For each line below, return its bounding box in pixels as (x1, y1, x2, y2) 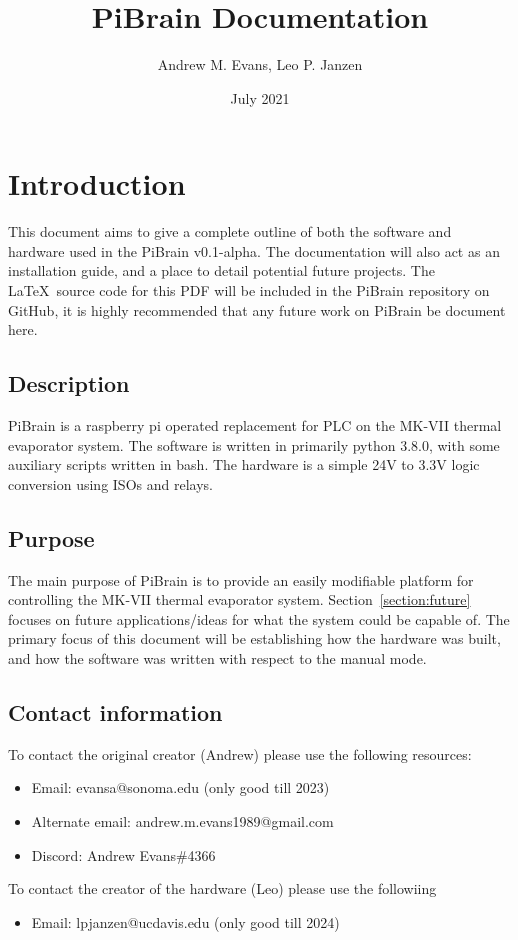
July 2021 (230, 87, 290, 108)
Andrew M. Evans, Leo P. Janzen (157, 54, 363, 75)
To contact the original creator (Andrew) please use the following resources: (8, 743, 472, 764)
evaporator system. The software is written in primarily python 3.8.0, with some (8, 434, 500, 455)
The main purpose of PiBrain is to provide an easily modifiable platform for (8, 569, 474, 590)
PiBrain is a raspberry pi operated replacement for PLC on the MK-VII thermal (8, 415, 502, 436)
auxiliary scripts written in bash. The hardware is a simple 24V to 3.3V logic (8, 454, 480, 475)
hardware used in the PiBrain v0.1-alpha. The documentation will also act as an (8, 240, 500, 261)
